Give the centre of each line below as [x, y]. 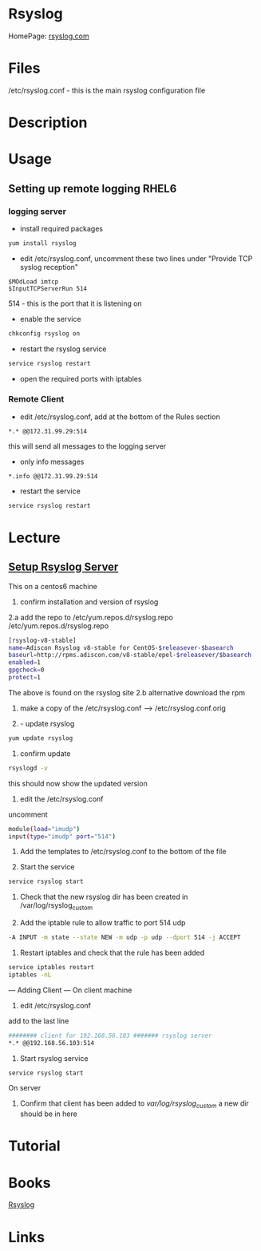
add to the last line [39, 1021]
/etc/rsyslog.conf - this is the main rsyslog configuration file [107, 90]
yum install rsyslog [43, 243]
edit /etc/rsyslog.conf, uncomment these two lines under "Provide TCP [136, 258]
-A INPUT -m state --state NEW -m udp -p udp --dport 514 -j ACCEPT [125, 938]
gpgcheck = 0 [26, 670]
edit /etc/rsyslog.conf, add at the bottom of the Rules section [120, 417]
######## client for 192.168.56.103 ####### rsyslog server [111, 1035]
